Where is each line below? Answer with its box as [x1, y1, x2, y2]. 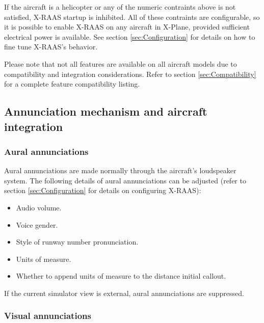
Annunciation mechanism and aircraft [4, 103, 207, 119]
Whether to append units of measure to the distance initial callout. [16, 271, 226, 281]
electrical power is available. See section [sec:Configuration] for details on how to [4, 31, 255, 42]
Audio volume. [16, 202, 62, 212]
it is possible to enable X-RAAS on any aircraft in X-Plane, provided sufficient [4, 21, 250, 32]
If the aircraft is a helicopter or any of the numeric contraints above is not [4, 2, 236, 12]
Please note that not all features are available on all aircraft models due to [4, 58, 237, 69]
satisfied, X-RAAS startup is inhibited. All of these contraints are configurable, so [4, 11, 260, 22]
